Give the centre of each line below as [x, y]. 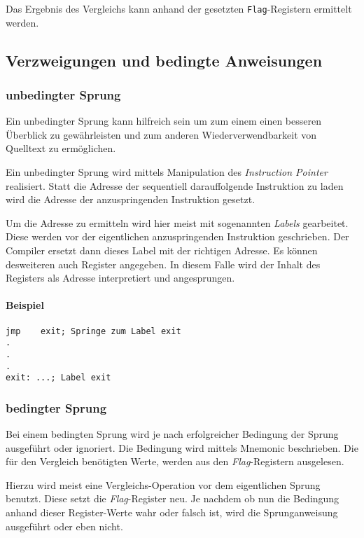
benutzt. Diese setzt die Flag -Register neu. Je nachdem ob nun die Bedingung [173, 498]
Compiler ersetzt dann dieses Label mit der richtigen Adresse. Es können [162, 250]
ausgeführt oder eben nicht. [64, 526]
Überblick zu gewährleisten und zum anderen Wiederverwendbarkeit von [161, 134]
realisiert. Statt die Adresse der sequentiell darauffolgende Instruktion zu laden [175, 185]
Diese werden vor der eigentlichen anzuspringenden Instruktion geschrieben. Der [177, 236]
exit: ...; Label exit [58, 378]
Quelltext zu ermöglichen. [61, 148]
